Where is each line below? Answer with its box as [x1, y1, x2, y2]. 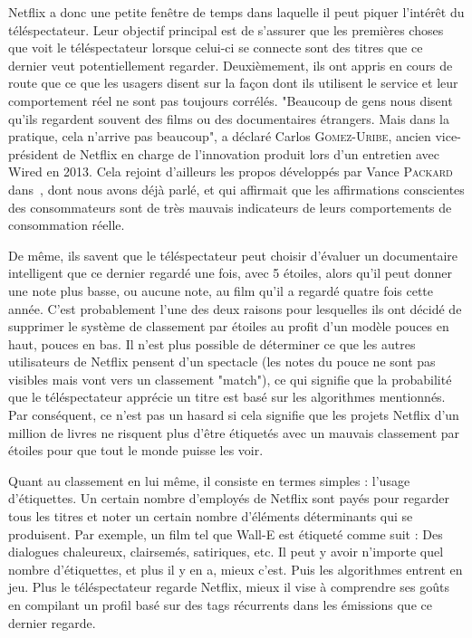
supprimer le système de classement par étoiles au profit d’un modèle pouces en [8, 317, 449, 336]
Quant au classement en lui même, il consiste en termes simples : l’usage [8, 471, 410, 490]
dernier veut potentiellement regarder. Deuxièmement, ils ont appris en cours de [8, 55, 453, 74]
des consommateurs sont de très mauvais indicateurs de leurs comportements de [8, 197, 452, 216]
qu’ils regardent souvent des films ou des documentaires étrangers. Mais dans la [8, 109, 449, 128]
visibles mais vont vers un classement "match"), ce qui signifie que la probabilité [8, 369, 452, 388]
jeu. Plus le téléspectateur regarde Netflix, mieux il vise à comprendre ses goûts [8, 577, 449, 596]
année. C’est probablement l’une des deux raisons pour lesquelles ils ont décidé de [8, 299, 462, 318]
